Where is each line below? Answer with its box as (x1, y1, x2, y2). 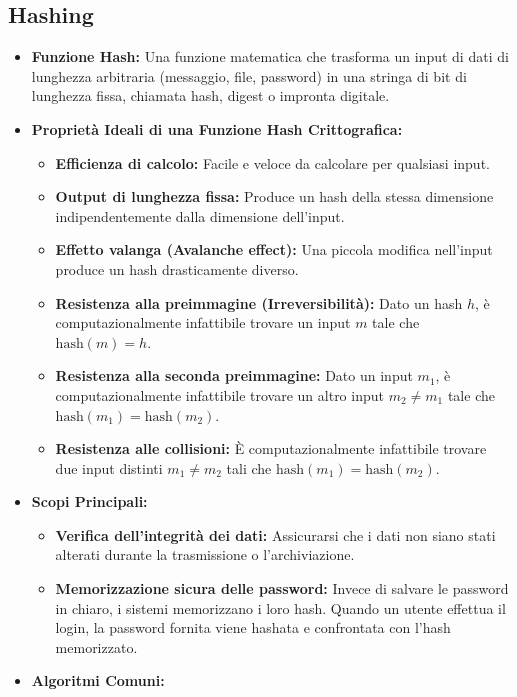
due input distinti (55, 457, 163, 478)
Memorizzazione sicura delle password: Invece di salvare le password (55, 578, 509, 599)
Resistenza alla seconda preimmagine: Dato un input (55, 365, 413, 386)
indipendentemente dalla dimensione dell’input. (55, 205, 345, 226)
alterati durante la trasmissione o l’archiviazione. (55, 544, 355, 565)
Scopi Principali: (31, 491, 148, 512)
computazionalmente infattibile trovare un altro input (55, 384, 384, 405)
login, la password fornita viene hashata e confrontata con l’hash (55, 617, 451, 638)
